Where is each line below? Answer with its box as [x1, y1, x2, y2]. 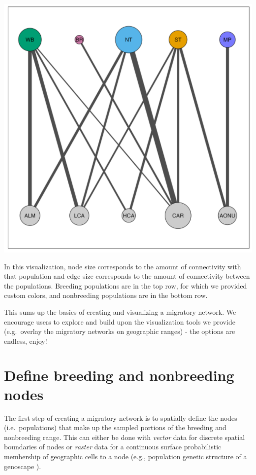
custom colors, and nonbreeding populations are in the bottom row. [4, 290, 208, 300]
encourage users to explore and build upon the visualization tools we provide [4, 316, 235, 327]
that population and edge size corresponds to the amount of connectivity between [4, 271, 250, 281]
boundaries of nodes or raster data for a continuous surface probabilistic [4, 441, 222, 452]
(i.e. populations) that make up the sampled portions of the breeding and [4, 422, 226, 433]
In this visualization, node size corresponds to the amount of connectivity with [4, 261, 241, 271]
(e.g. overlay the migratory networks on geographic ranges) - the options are [4, 326, 235, 336]
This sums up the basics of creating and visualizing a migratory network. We [4, 306, 236, 317]
